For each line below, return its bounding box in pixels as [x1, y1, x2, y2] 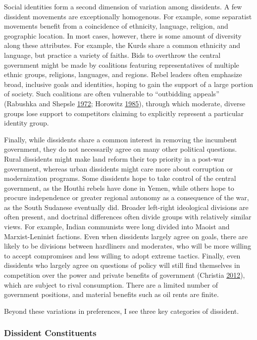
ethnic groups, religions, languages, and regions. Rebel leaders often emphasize [4, 69, 242, 80]
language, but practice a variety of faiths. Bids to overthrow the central [4, 49, 221, 60]
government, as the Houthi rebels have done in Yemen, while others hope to [4, 182, 234, 193]
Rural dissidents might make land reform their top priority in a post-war [4, 153, 224, 164]
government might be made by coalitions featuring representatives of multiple [4, 59, 239, 70]
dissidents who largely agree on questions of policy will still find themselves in [4, 260, 240, 270]
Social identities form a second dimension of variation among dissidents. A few [4, 1, 242, 11]
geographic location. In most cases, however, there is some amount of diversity [4, 30, 242, 41]
